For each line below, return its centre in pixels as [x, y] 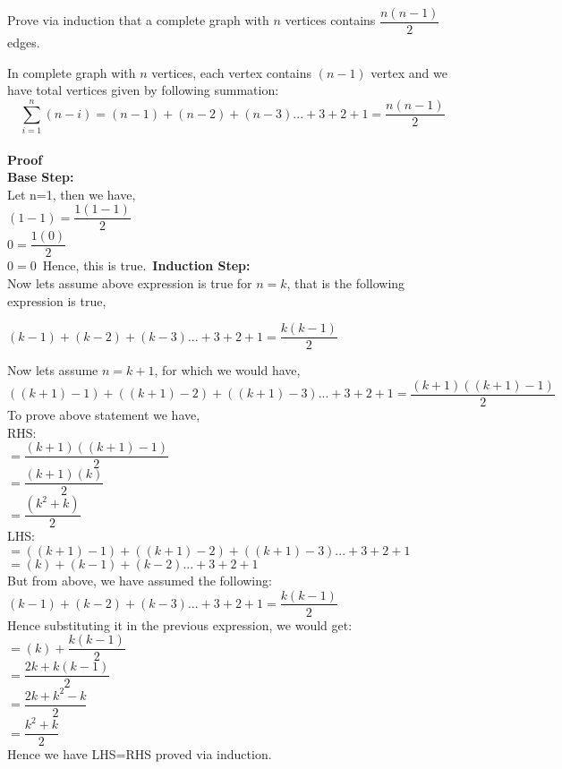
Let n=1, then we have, [72, 194]
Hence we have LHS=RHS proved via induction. [140, 754]
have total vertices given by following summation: [143, 90]
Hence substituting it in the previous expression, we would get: [180, 624]
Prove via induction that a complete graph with [138, 20]
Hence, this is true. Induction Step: [146, 265]
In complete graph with [72, 72]
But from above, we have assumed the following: [140, 580]
